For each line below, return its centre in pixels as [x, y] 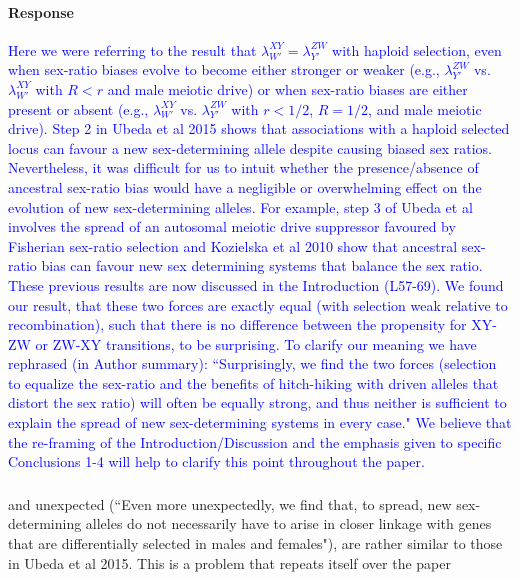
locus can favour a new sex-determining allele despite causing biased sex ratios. [250, 147]
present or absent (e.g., [78, 108]
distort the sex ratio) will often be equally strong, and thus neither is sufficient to [257, 402]
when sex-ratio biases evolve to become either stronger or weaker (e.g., [224, 69]
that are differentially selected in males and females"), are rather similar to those [255, 542]
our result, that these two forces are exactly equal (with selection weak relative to [258, 304]
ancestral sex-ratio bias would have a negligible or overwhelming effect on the [245, 186]
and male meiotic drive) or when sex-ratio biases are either [287, 88]
